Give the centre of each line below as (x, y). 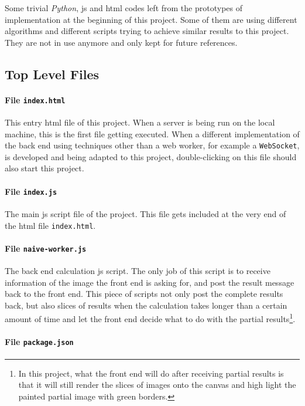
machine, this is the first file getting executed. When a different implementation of (152, 133)
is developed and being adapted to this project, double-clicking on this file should (151, 156)
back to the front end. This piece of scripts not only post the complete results (144, 294)
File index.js (31, 191)
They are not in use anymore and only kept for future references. (121, 42)
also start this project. (44, 168)
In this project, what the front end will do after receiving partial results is (151, 373)
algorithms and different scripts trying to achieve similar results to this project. (147, 31)
